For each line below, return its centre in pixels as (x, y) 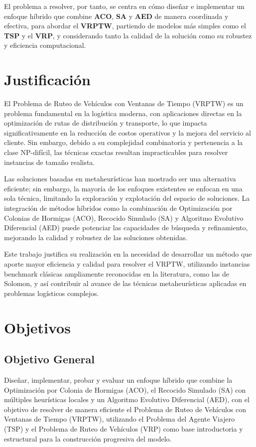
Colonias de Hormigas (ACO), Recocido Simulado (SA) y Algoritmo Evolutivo (124, 218)
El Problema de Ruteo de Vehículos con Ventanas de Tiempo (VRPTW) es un (124, 103)
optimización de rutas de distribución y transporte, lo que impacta (106, 123)
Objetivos (37, 327)
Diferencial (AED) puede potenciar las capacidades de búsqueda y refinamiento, (126, 227)
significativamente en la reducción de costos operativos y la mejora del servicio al (128, 132)
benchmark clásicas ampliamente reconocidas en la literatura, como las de (117, 273)
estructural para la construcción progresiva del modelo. (88, 438)
